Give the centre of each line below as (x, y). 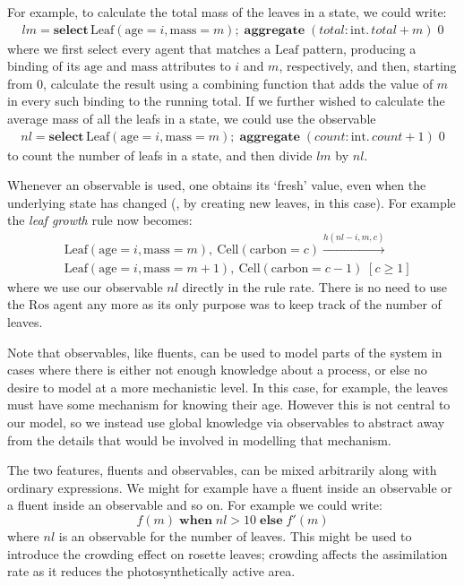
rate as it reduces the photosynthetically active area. (151, 571)
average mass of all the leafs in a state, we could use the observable (192, 118)
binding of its (44, 66)
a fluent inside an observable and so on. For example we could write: (195, 505)
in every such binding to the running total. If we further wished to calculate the (226, 101)
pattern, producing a (359, 48)
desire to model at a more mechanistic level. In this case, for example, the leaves (228, 387)
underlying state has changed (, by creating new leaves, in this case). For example (232, 202)
